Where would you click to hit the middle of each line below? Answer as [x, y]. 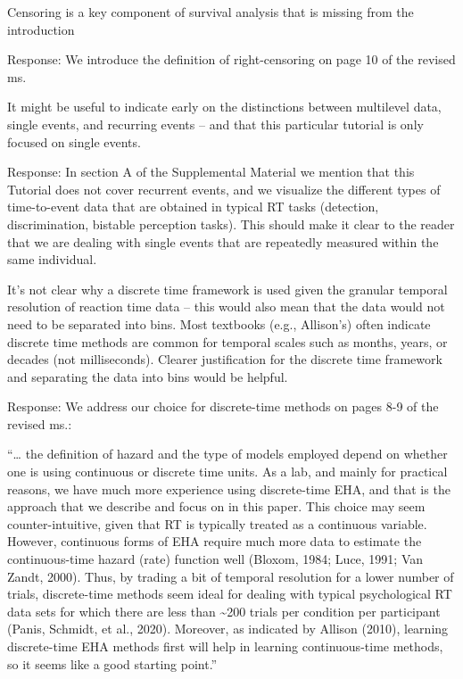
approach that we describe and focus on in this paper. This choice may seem [216, 506]
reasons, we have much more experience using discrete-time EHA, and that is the [229, 489]
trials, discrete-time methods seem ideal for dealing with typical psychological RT [230, 594]
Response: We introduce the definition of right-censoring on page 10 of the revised [231, 59]
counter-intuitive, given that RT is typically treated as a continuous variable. [217, 523]
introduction [41, 29]
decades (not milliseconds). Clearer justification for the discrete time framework [225, 359]
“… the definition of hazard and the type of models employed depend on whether [227, 454]
